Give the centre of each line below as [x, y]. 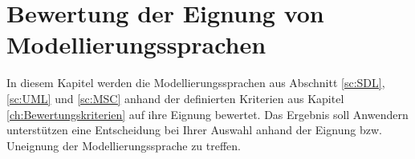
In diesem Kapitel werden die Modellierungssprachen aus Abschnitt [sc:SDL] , [196, 83]
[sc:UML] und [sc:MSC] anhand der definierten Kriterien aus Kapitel [175, 98]
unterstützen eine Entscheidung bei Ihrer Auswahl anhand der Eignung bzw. [194, 130]
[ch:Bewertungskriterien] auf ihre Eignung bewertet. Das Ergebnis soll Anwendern [207, 114]
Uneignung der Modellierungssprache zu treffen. [124, 145]
